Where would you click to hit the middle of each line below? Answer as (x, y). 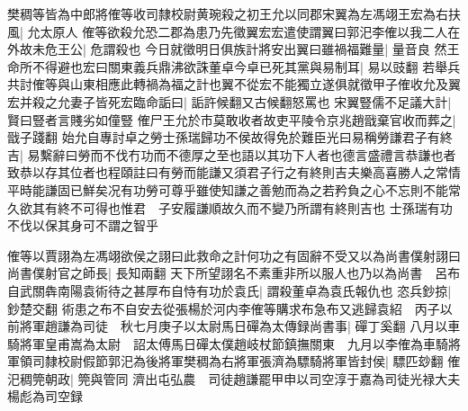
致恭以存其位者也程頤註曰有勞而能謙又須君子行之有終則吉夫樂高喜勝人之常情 (234, 172)
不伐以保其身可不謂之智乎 (83, 225)
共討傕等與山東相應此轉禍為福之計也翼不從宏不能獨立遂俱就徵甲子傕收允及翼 (234, 84)
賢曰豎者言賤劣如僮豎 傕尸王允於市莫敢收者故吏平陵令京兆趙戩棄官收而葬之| (232, 119)
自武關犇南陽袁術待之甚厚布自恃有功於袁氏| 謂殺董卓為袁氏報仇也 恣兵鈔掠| (229, 290)
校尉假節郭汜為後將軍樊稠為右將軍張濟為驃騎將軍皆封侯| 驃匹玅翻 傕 (259, 361)
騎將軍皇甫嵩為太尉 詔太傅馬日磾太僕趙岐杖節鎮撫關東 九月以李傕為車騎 (228, 343)
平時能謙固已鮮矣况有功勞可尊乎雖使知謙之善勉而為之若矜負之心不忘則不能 (228, 189)
